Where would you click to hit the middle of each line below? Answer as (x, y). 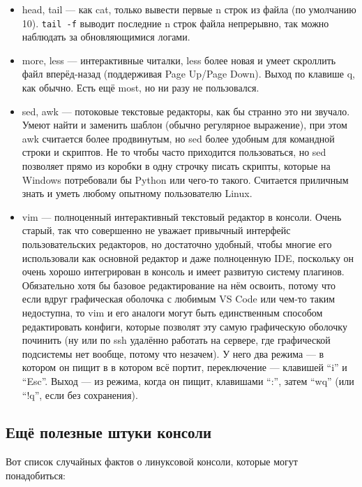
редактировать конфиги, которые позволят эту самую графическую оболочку (184, 326)
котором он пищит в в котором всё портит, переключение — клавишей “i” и (184, 367)
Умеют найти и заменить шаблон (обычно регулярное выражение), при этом (184, 125)
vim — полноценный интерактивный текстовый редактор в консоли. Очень (182, 216)
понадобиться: (36, 475)
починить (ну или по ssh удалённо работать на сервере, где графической (176, 340)
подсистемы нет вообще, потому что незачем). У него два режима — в (173, 353)
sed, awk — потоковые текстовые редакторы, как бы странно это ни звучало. (186, 111)
